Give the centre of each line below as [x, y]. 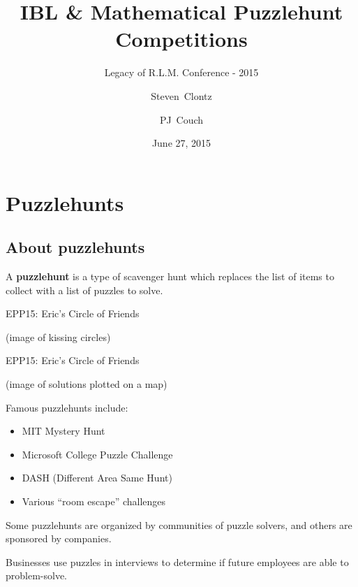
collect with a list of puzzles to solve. [84, 290]
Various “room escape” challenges [94, 501]
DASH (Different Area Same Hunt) [97, 478]
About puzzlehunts [75, 247]
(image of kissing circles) [58, 336]
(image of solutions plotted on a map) [87, 384]
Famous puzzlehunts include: [67, 407]
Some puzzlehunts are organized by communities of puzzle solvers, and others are [179, 524]
